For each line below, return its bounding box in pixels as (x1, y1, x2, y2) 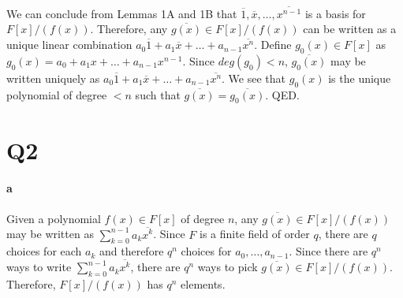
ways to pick (197, 259, 258, 275)
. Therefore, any (90, 20, 168, 37)
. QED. (265, 86, 300, 102)
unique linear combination (6, 36, 132, 53)
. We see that (222, 69, 286, 86)
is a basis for (304, 5, 366, 21)
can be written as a (303, 20, 397, 37)
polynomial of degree (6, 86, 107, 102)
